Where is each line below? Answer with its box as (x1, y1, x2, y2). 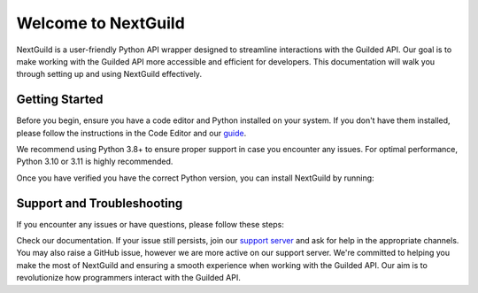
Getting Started (16, 92, 104, 107)
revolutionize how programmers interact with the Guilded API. (16, 273, 241, 283)
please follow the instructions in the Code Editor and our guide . (16, 127, 247, 138)
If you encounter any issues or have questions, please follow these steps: (16, 219, 285, 229)
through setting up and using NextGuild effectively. (16, 69, 203, 80)
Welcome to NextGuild (16, 13, 185, 33)
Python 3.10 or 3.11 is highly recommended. (16, 156, 173, 167)
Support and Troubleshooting (16, 196, 183, 211)
